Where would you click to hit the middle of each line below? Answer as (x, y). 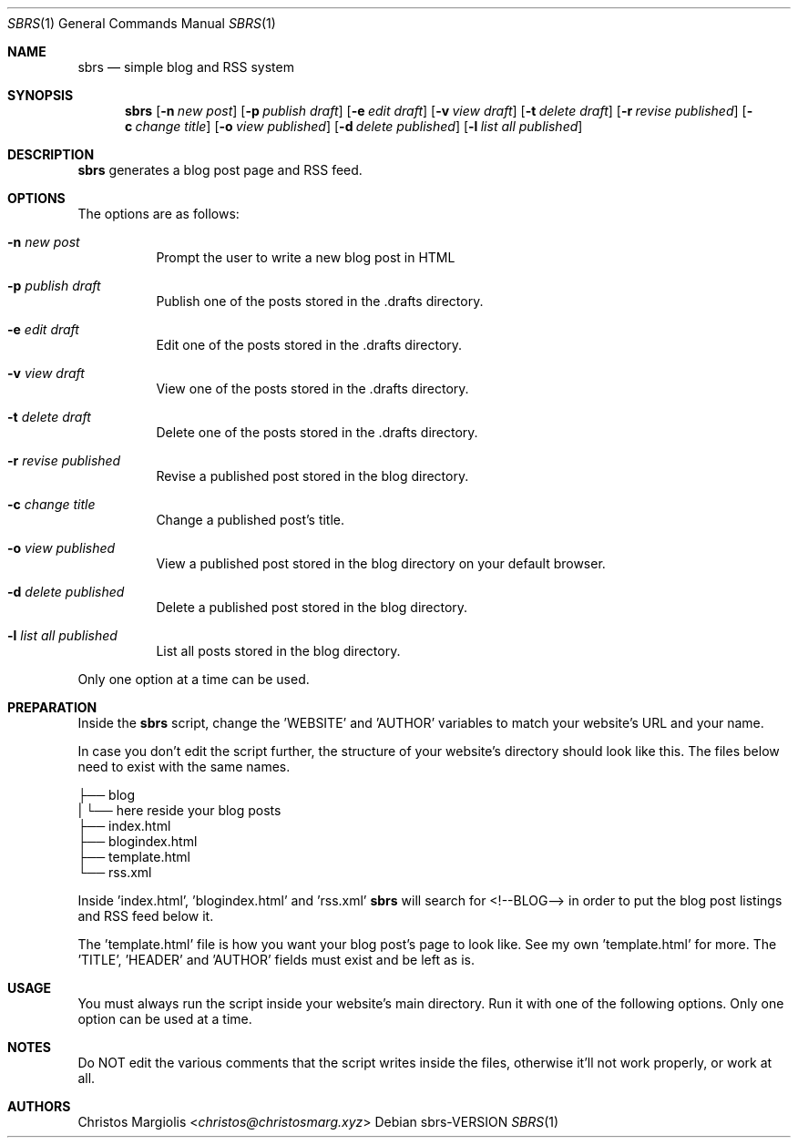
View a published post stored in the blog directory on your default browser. (381, 563)
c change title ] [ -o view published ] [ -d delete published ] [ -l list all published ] (354, 126)
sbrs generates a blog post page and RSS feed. (220, 170)
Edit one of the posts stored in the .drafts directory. (309, 345)
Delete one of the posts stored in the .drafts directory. (317, 432)
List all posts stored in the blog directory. (278, 651)
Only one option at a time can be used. (194, 679)
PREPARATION (52, 707)
